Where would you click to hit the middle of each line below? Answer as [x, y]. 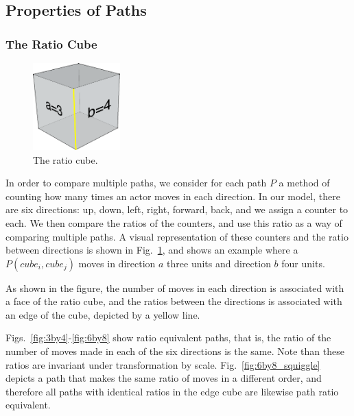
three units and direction [219, 263]
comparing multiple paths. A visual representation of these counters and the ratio [177, 236]
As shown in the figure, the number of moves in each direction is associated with [175, 287]
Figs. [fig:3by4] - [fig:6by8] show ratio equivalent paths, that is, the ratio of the [168, 338]
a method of [304, 183]
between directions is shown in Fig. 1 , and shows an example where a [152, 250]
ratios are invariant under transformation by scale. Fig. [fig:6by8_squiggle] [163, 364]
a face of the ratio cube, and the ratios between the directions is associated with [174, 301]
